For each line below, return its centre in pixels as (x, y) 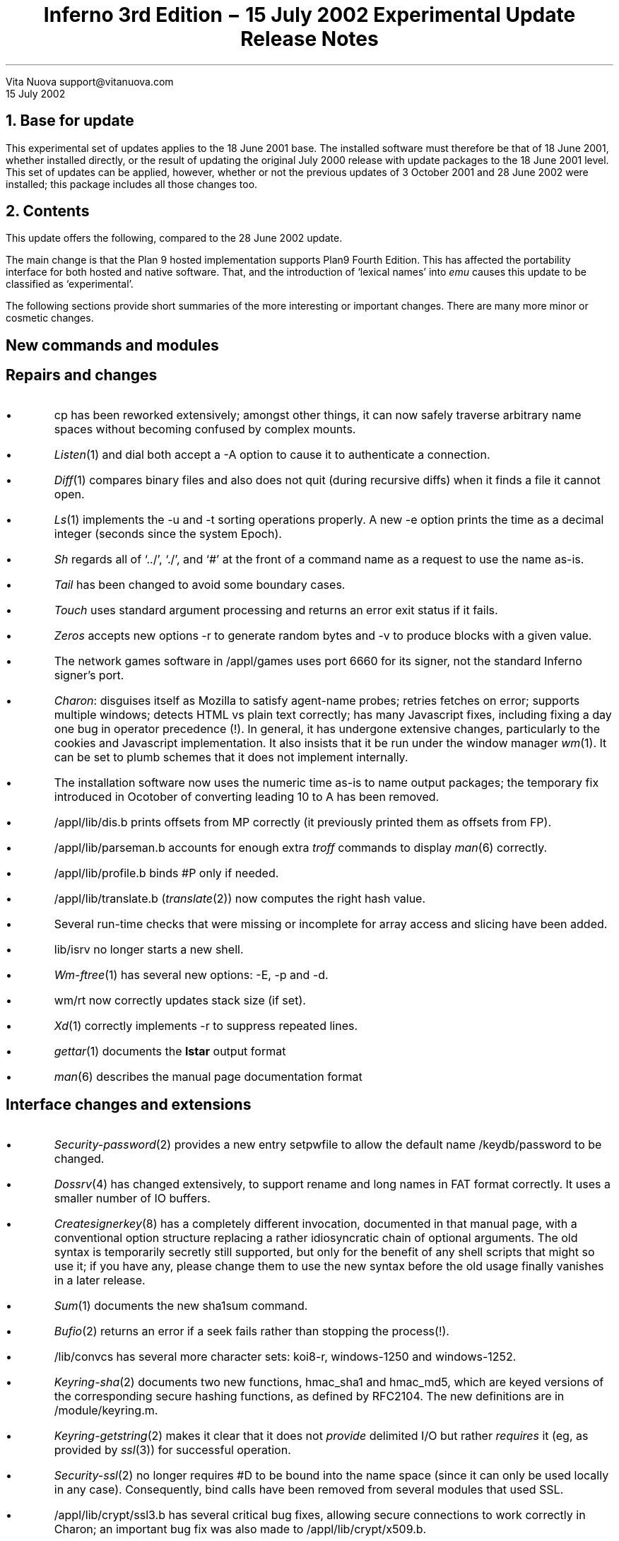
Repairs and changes (82, 375)
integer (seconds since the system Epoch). (168, 533)
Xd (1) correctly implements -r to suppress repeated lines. (206, 1025)
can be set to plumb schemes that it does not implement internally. (231, 757)
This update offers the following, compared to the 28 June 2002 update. (174, 238)
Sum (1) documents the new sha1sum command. (181, 1305)
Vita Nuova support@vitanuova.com (90, 81)
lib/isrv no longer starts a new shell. (149, 949)
